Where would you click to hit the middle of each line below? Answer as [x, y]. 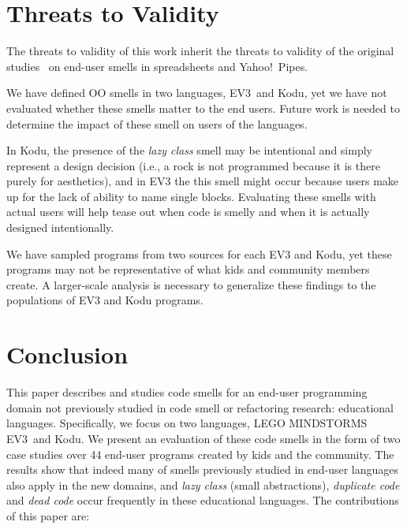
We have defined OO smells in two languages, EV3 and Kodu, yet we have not [197, 93]
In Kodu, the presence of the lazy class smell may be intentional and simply [189, 150]
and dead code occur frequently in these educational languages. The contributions [203, 500]
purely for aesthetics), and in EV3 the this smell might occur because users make [203, 181]
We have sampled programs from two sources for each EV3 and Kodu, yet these [199, 253]
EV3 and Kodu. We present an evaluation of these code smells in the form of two [203, 438]
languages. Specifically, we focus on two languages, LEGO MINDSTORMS [187, 423]
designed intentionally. [60, 227]
